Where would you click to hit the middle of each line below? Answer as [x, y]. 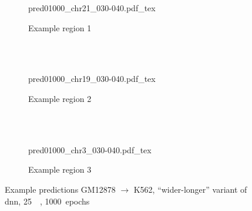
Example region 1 [60, 27]
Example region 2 [60, 98]
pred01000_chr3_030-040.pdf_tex [90, 149]
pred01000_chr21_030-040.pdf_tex [92, 8]
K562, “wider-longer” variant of [190, 189]
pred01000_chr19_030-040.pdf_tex [92, 79]
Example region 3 [60, 169]
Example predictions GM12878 [60, 189]
